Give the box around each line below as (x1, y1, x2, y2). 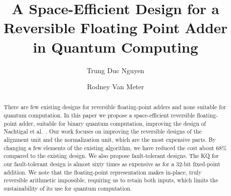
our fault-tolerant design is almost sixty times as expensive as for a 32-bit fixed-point (3, 160, 221, 168)
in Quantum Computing (33, 37, 198, 57)
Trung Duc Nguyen (87, 65, 144, 75)
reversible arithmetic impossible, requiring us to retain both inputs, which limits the (3, 176, 218, 184)
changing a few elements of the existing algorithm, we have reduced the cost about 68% (3, 143, 227, 152)
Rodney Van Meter (87, 81, 144, 92)
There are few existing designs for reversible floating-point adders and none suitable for (3, 103, 226, 111)
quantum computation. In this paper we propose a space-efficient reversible (3, 111, 195, 119)
